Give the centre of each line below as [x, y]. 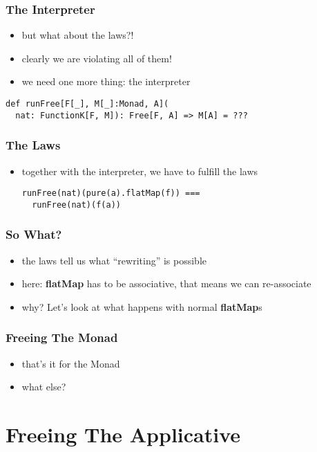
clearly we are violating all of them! [97, 58]
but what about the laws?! [78, 35]
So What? [34, 234]
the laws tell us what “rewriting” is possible [114, 260]
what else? [44, 387]
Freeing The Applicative [123, 434]
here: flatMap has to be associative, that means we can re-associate [166, 283]
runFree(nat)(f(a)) [76, 205]
